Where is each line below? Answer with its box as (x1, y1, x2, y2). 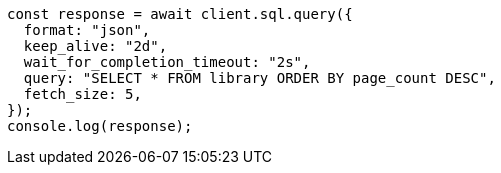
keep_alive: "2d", (23, 38, 168, 54)
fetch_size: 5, (23, 86, 142, 102)
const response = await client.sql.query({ (7, 6, 353, 22)
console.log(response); (7, 118, 193, 134)
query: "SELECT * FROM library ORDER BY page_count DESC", (23, 70, 496, 86)
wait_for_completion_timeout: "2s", (23, 54, 311, 70)
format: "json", (23, 22, 151, 38)
